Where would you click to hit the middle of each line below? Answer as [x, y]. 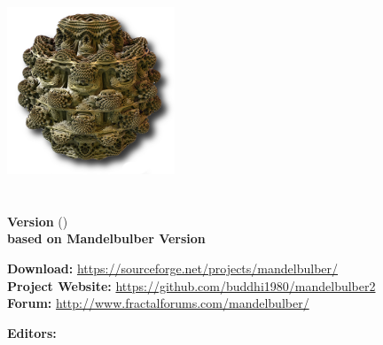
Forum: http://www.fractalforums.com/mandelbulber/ [158, 303]
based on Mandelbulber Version [106, 238]
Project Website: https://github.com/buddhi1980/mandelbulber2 [191, 285]
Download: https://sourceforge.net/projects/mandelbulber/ [173, 268]
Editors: [32, 332]
